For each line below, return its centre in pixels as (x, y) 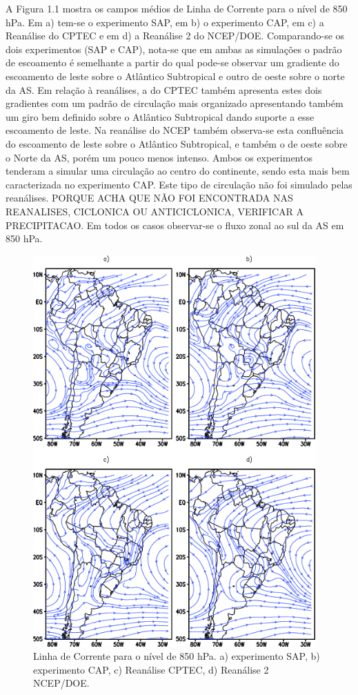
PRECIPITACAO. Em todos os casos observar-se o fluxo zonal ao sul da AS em (175, 225)
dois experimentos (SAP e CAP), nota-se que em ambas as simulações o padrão (174, 49)
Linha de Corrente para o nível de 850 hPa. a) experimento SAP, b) (177, 656)
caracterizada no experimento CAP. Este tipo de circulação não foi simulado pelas (179, 184)
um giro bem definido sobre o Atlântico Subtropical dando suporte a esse (160, 116)
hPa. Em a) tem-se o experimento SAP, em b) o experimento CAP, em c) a (165, 22)
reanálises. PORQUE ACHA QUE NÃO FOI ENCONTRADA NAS (149, 198)
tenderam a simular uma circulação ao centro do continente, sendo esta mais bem (178, 171)
